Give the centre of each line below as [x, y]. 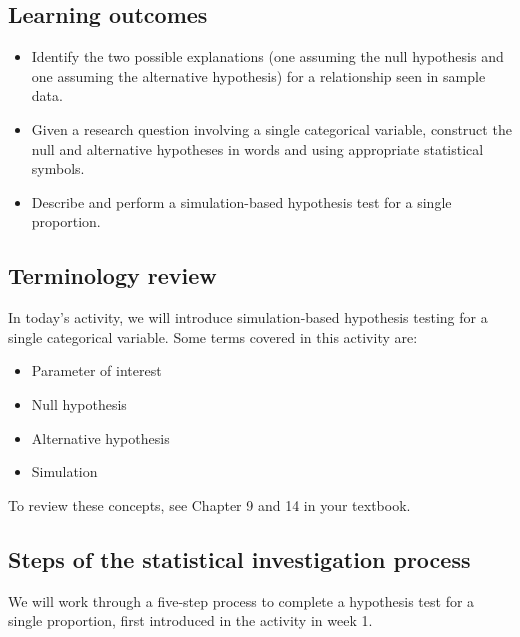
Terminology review [112, 275]
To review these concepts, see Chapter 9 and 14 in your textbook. [209, 504]
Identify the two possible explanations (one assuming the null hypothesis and [267, 56]
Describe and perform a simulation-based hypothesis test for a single [241, 201]
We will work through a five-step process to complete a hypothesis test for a [241, 600]
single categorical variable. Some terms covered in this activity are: [213, 336]
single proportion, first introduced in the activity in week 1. [190, 620]
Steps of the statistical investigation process [239, 558]
